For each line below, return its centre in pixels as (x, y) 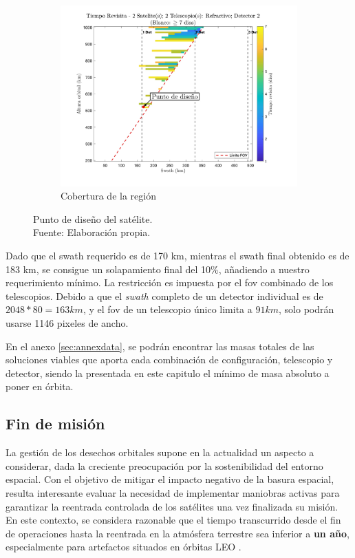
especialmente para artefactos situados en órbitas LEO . (123, 547)
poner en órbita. (40, 386)
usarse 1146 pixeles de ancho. (67, 323)
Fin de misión (55, 423)
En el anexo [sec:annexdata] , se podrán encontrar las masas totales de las (160, 346)
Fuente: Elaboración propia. (92, 232)
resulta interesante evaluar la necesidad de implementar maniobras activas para (173, 493)
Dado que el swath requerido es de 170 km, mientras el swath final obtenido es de (177, 256)
